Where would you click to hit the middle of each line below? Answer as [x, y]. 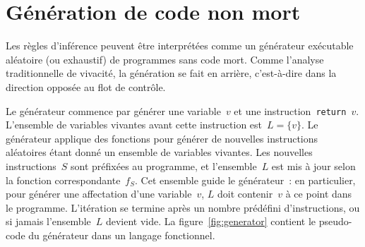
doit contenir [245, 194]
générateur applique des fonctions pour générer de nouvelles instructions [162, 138]
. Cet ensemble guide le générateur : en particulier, [245, 180]
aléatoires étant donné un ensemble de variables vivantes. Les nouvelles [159, 152]
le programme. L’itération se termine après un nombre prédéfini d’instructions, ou [183, 207]
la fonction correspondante [63, 180]
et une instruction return [290, 110]
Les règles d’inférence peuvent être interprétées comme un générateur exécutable [180, 46]
